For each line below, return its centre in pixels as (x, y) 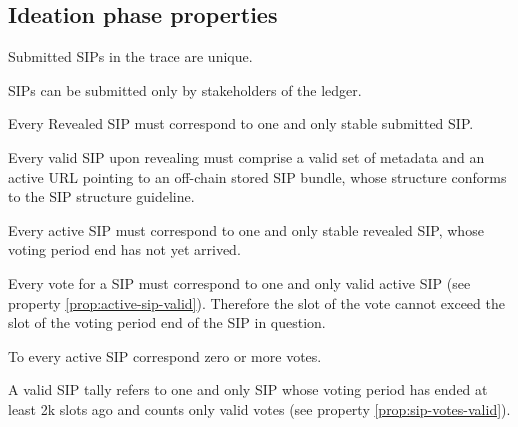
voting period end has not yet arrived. (124, 249)
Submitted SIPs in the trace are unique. (130, 56)
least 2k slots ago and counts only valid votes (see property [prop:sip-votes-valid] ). (259, 408)
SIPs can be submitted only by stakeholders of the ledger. (185, 89)
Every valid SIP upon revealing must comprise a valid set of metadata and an (246, 156)
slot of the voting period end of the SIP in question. (167, 322)
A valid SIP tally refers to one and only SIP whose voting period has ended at (248, 389)
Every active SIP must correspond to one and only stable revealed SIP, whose (246, 229)
